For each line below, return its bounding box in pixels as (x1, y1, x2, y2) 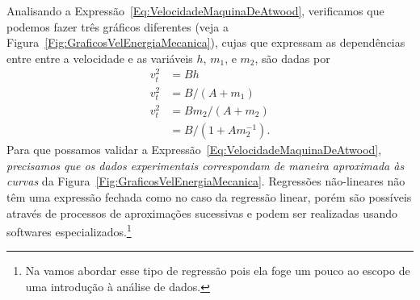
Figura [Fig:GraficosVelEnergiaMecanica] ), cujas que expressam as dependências (6, 34, 405, 51)
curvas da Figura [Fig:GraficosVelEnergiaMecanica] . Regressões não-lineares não (6, 173, 405, 190)
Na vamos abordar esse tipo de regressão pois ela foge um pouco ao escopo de (25, 262, 410, 279)
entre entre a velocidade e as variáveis (6, 49, 193, 66)
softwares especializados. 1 (6, 221, 132, 240)
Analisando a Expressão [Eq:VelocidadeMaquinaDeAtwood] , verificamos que (6, 2, 384, 19)
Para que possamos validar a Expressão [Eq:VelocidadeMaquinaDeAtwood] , (6, 141, 382, 158)
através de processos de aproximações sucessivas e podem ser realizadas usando (6, 204, 398, 221)
